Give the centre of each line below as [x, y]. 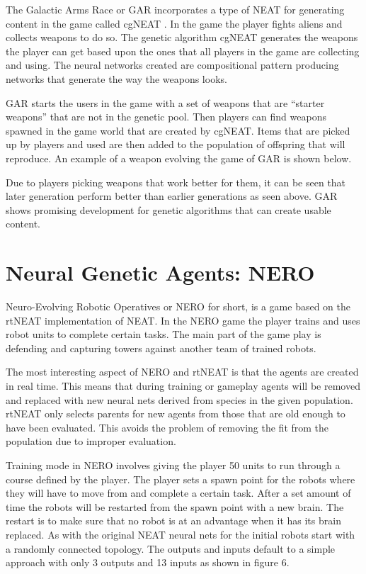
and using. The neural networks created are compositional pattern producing [172, 65]
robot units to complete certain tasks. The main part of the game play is [164, 334]
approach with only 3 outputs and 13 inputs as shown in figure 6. [148, 562]
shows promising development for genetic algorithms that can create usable [168, 209]
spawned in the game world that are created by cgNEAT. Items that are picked [178, 130]
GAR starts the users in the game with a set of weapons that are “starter [165, 102]
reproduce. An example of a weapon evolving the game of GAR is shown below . [179, 158]
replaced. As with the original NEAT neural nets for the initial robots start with [181, 534]
